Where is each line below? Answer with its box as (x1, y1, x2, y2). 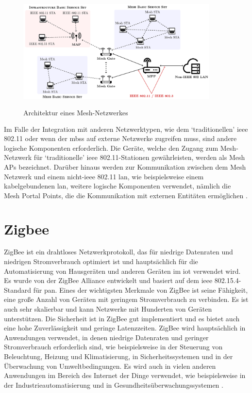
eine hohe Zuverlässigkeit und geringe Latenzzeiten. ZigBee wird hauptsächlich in (4, 323, 246, 333)
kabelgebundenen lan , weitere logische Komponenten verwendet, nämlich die (4, 181, 231, 191)
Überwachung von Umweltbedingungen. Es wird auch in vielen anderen (4, 361, 216, 371)
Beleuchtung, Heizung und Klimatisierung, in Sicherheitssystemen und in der (4, 351, 233, 361)
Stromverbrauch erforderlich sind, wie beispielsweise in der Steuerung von (4, 342, 223, 352)
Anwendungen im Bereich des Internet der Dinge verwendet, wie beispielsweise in (4, 370, 246, 380)
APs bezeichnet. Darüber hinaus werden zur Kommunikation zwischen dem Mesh (4, 161, 246, 172)
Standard (4, 284, 32, 295)
